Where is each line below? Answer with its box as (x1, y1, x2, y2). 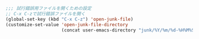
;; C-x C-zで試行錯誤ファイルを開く (5, 10, 86, 17)
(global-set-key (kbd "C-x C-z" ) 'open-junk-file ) (5, 16, 134, 22)
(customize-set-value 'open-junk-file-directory (5, 22, 128, 27)
